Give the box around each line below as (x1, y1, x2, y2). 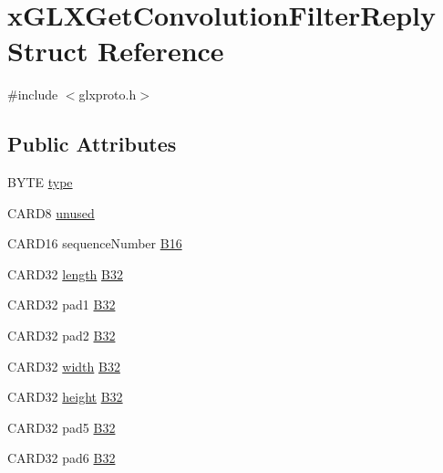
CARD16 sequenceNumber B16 (7, 234, 182, 253)
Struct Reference (7, 32, 224, 69)
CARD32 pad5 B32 (7, 417, 116, 436)
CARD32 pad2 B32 (7, 326, 116, 345)
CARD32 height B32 (7, 387, 123, 406)
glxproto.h (78, 85, 137, 104)
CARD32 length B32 (7, 264, 123, 283)
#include (7, 85, 58, 104)
